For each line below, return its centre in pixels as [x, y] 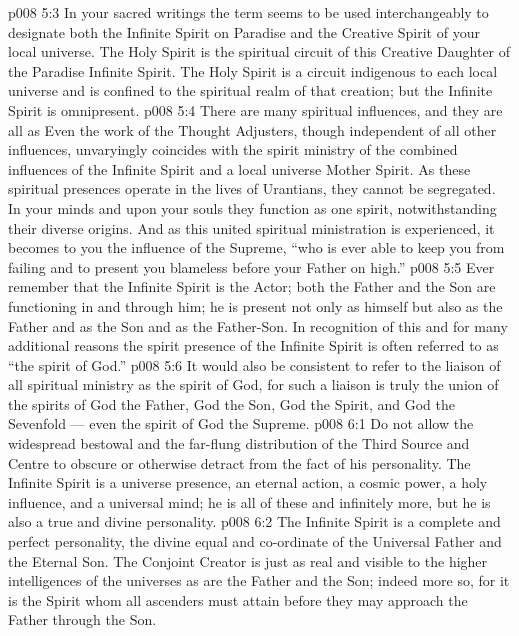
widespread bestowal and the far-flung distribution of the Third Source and [239, 443]
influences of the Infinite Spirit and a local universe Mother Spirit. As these [239, 168]
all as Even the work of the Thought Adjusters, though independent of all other [252, 129]
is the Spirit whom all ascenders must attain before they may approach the [238, 599]
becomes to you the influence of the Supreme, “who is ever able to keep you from [256, 247]
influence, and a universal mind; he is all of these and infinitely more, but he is [249, 501]
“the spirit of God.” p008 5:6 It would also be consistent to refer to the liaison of [254, 364]
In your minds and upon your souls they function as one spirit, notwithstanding [252, 207]
